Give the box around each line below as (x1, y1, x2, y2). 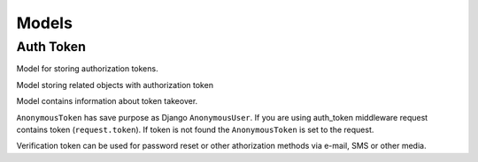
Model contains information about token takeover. (16, 96, 198, 107)
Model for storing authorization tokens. (16, 63, 158, 74)
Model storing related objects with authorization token (16, 79, 214, 90)
